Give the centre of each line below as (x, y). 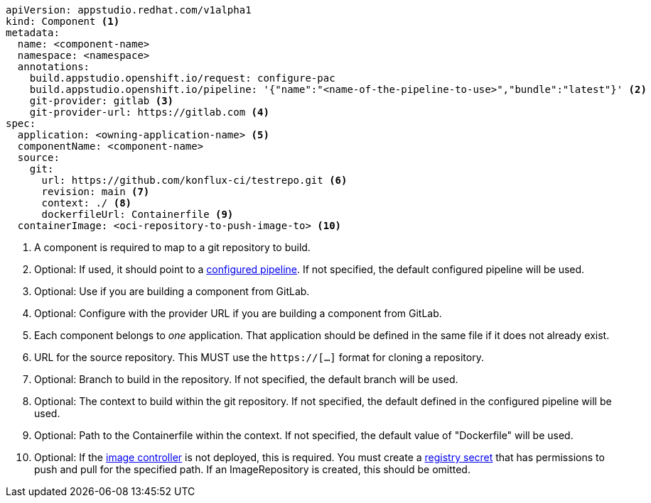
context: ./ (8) (87, 203)
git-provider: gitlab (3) (102, 101)
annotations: (54, 67)
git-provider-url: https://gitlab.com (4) (149, 112)
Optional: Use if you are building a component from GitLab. (172, 291)
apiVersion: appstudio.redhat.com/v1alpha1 (129, 10)
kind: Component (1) (63, 21)
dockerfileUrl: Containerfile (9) (138, 214)
